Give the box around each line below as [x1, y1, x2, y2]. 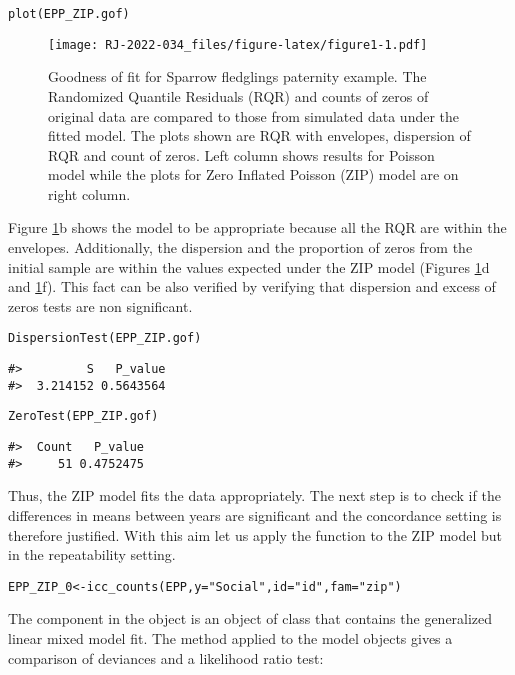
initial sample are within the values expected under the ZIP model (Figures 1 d [8, 256, 490, 277]
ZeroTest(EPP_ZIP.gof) [8, 409, 159, 424]
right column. [48, 183, 131, 204]
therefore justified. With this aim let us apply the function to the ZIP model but [8, 524, 503, 545]
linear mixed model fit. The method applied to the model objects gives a [8, 628, 453, 648]
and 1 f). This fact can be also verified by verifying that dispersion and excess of [8, 276, 496, 297]
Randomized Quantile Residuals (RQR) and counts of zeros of [48, 85, 429, 106]
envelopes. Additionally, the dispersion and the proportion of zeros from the [8, 237, 473, 258]
